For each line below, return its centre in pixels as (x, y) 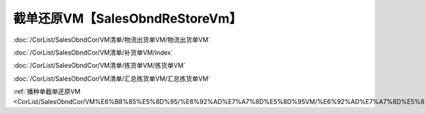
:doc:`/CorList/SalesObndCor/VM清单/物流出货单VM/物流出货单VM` (112, 40)
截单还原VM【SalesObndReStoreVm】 (127, 18)
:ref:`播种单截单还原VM (47, 91)
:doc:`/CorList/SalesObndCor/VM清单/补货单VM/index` (93, 52)
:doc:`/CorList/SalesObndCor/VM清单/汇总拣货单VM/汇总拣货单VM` (112, 79)
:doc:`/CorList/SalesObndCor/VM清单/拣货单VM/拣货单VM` (99, 65)
